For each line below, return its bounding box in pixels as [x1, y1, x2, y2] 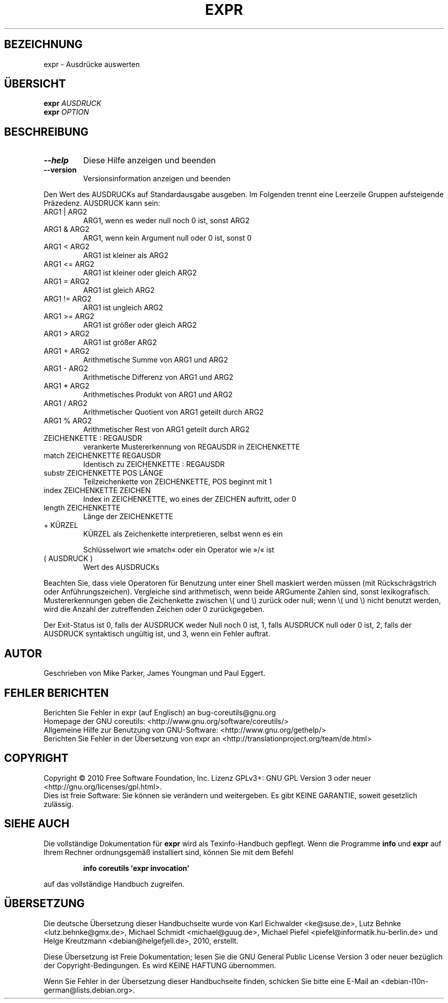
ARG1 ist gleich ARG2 [83, 286, 155, 295]
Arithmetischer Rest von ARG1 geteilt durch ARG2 [83, 425, 250, 434]
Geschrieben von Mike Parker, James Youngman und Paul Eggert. [43, 669, 265, 678]
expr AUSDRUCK [43, 99, 101, 108]
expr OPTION [43, 108, 89, 117]
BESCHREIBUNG [4, 125, 89, 138]
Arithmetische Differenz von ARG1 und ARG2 [83, 373, 234, 382]
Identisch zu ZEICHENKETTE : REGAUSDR [83, 460, 225, 469]
